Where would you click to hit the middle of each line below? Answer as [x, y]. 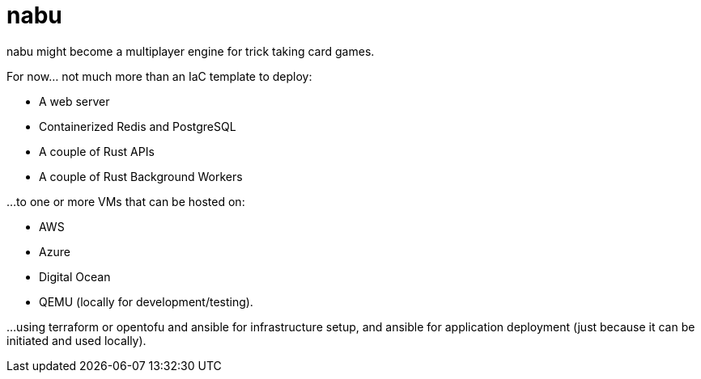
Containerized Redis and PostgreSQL [138, 126]
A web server [74, 101]
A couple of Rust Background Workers [141, 176]
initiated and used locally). [76, 340]
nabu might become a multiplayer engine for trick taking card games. [191, 51]
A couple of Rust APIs [97, 151]
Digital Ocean [75, 276]
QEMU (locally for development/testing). [146, 301]
